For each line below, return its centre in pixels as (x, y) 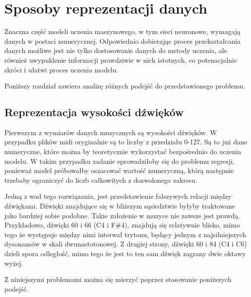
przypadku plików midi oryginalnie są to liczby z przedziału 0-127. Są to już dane (126, 142)
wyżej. (14, 263)
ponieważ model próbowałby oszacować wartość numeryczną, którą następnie (119, 170)
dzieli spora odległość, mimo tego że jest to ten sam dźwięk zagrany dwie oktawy (125, 253)
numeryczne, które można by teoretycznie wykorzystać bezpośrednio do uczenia (123, 151)
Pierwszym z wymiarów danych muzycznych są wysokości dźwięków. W (111, 132)
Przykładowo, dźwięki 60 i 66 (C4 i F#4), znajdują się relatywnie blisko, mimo (122, 225)
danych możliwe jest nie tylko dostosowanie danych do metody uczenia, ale (116, 50)
